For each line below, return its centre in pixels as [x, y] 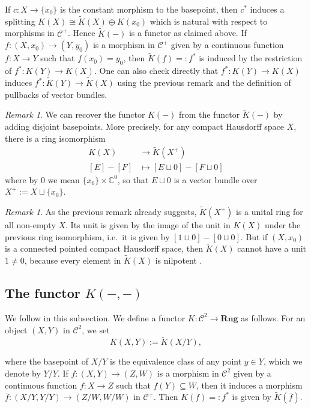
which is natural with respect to [209, 21]
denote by [23, 373]
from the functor [209, 114]
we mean [64, 179]
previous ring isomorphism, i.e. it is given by [87, 236]
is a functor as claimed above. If [188, 33]
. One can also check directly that [156, 71]
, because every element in [73, 260]
